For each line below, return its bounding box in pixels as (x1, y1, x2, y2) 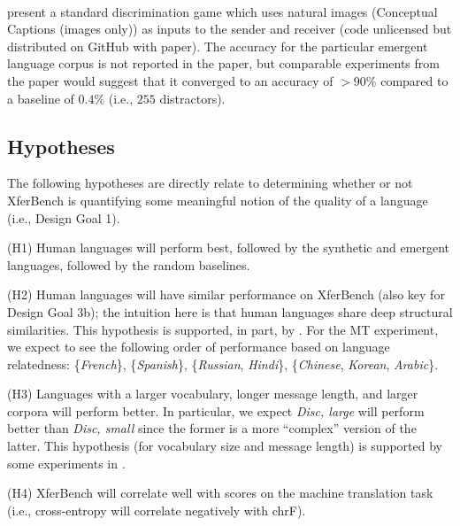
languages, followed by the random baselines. (7, 255, 250, 274)
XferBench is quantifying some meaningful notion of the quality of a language (7, 190, 428, 209)
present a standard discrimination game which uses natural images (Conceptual (7, 2, 438, 20)
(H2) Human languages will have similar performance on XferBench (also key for (7, 285, 445, 304)
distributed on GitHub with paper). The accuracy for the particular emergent (7, 36, 428, 55)
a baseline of (7, 89, 74, 107)
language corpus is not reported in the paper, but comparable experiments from (7, 54, 440, 73)
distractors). (159, 89, 226, 107)
